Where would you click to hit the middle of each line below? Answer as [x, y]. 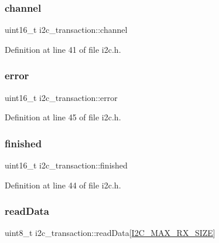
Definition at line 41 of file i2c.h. [63, 49]
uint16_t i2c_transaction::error [61, 97]
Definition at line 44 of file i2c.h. [63, 185]
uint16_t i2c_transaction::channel [66, 30]
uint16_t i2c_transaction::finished [66, 165]
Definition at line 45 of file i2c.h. [63, 117]
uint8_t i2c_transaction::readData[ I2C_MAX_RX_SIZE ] [110, 233]
